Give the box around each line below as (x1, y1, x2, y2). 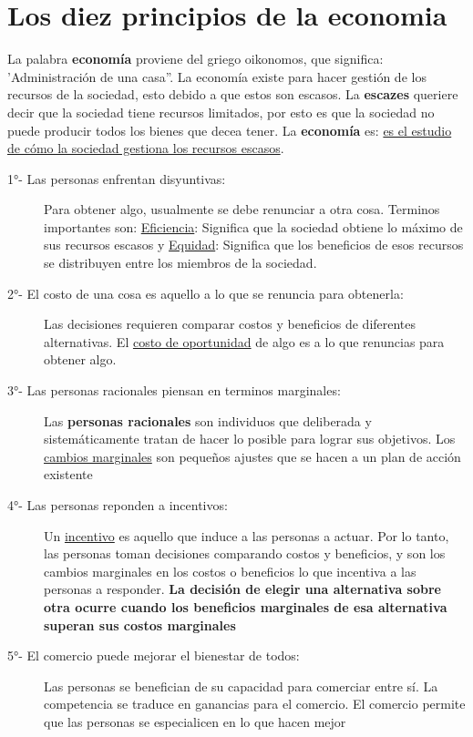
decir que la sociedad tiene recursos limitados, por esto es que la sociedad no (7, 102, 435, 121)
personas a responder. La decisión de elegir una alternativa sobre (44, 579, 441, 599)
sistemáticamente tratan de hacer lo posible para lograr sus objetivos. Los (44, 429, 456, 448)
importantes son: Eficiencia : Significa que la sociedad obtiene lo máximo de (44, 217, 463, 236)
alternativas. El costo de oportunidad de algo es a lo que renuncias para (44, 332, 445, 351)
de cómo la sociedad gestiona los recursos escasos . (7, 138, 284, 158)
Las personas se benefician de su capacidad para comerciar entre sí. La (44, 676, 438, 695)
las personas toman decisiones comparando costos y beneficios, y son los (44, 544, 446, 563)
